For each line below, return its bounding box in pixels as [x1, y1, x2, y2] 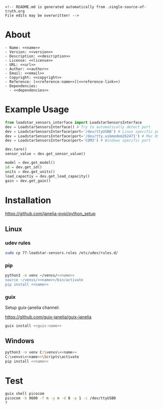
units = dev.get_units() [5, 169, 55, 174]
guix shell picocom [5, 391, 45, 396]
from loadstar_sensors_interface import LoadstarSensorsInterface [5, 120, 142, 125]
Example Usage [5, 104, 69, 115]
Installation [5, 195, 51, 206]
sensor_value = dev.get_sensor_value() [5, 151, 86, 157]
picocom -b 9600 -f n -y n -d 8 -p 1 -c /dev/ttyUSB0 [5, 396, 116, 401]
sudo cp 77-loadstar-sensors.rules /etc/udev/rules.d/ [5, 250, 118, 255]
